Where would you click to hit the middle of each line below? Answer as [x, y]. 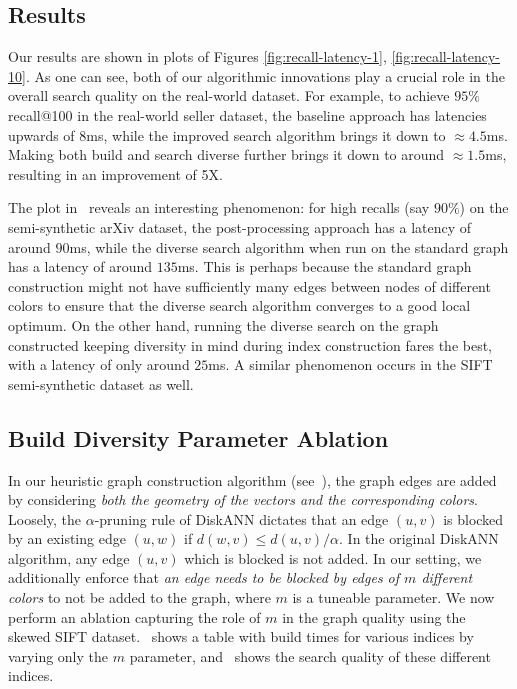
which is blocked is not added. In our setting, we [333, 557]
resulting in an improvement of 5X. [115, 173]
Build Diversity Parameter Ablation [198, 437]
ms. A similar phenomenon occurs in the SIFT [350, 364]
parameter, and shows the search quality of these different [310, 655]
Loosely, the [44, 518]
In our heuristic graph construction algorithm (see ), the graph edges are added [252, 479]
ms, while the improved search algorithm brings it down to [266, 134]
